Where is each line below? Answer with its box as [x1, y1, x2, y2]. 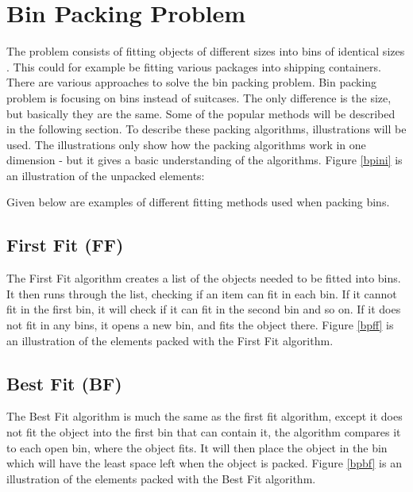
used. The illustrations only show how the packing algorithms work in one [6, 136, 366, 152]
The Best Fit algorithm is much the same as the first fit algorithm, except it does [6, 408, 403, 425]
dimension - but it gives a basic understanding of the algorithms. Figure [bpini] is [6, 152, 403, 168]
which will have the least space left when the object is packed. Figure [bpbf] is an [6, 455, 402, 471]
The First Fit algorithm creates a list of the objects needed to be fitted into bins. [6, 270, 401, 286]
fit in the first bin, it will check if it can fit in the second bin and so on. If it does [6, 301, 401, 317]
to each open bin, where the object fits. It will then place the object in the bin [6, 439, 388, 455]
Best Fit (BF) [6, 371, 122, 395]
